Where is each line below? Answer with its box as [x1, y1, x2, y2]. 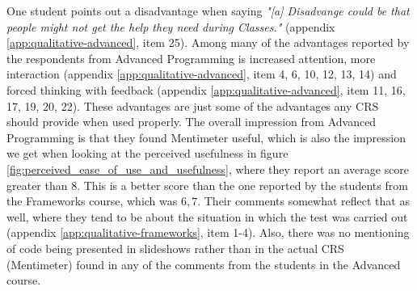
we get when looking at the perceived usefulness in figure [6, 145, 289, 162]
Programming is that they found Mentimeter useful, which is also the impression [6, 129, 406, 145]
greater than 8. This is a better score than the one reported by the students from [6, 176, 408, 193]
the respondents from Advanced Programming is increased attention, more [6, 49, 376, 66]
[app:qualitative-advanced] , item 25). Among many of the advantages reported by [6, 34, 410, 51]
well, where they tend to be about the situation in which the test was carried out [6, 208, 408, 225]
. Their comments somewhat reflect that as [197, 192, 410, 209]
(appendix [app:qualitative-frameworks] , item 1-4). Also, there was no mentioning [6, 224, 410, 241]
